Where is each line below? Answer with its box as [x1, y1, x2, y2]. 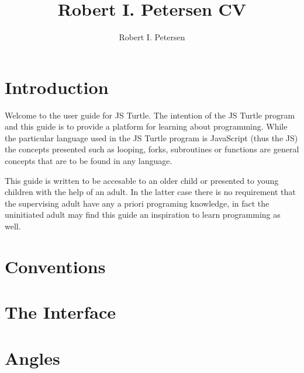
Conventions [5, 254, 106, 278]
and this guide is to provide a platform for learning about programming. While [5, 120, 288, 133]
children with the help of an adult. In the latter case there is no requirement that [5, 186, 296, 198]
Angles [5, 346, 60, 369]
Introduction [5, 75, 109, 99]
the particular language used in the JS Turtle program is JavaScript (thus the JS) [5, 131, 298, 144]
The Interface [5, 300, 116, 324]
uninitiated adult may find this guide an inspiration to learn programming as [5, 208, 281, 221]
